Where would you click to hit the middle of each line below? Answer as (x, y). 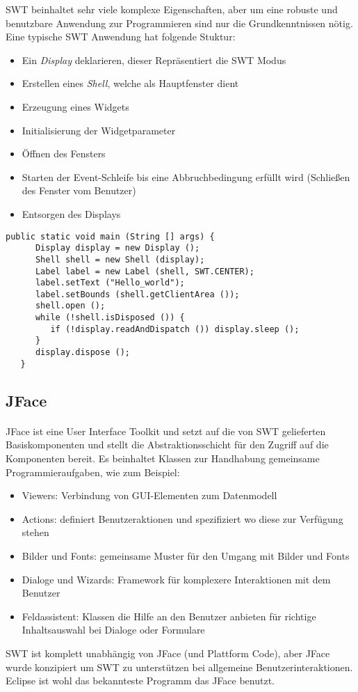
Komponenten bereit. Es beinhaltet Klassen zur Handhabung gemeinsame (163, 458)
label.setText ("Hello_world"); (110, 283)
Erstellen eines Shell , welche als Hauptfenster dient (130, 83)
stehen (35, 532)
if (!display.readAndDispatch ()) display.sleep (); (175, 329)
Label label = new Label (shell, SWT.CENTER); (145, 271)
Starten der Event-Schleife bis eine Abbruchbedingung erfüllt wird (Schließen (186, 176)
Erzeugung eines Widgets (75, 106)
